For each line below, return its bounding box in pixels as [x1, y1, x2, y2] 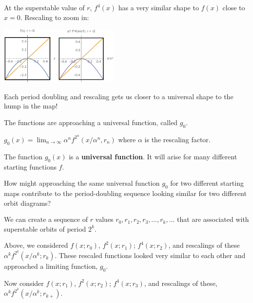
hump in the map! [4, 101, 58, 111]
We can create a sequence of [4, 214, 88, 224]
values [95, 214, 114, 224]
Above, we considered [4, 240, 68, 250]
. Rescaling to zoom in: [20, 12, 89, 22]
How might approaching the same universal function [4, 178, 160, 188]
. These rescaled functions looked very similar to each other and [55, 250, 246, 260]
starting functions [4, 161, 57, 172]
